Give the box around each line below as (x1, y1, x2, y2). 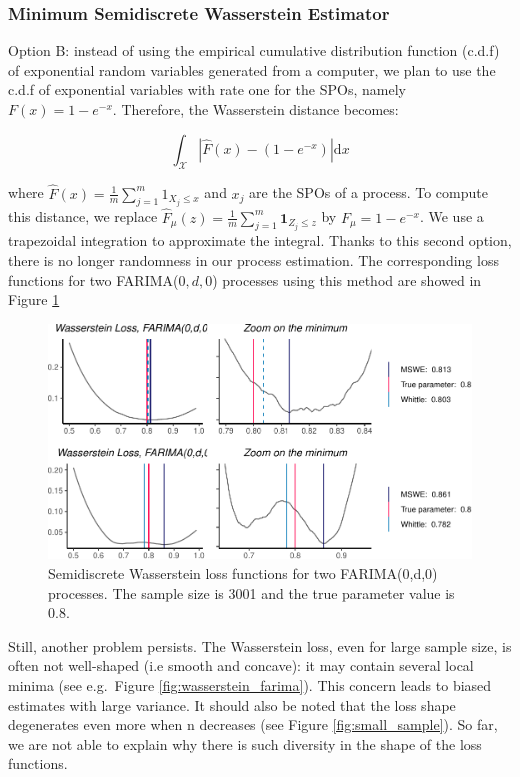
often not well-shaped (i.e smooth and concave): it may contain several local (8, 655, 474, 676)
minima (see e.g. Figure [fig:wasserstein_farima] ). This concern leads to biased (8, 674, 492, 695)
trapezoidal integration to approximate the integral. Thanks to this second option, (8, 230, 512, 251)
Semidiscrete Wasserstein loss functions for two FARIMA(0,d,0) (48, 562, 438, 583)
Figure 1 (8, 289, 60, 310)
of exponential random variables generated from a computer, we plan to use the (8, 59, 496, 80)
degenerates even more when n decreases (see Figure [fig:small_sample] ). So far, (8, 714, 498, 735)
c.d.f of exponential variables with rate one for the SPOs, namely (8, 79, 406, 100)
